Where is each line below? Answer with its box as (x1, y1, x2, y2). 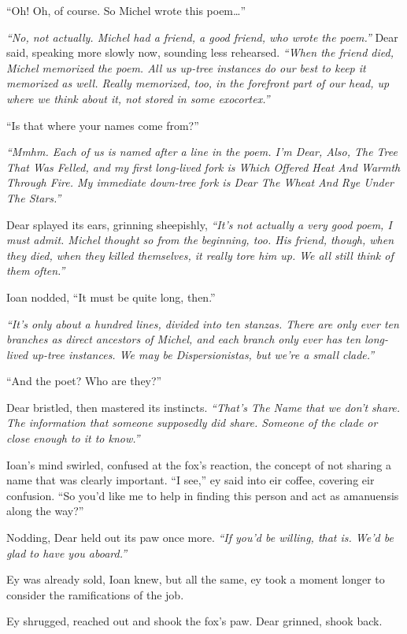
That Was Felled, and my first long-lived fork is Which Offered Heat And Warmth (6, 158, 401, 175)
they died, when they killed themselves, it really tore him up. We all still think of (6, 247, 394, 263)
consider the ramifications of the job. (6, 586, 184, 602)
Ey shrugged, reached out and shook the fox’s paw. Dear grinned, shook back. (6, 613, 383, 629)
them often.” (6, 262, 65, 279)
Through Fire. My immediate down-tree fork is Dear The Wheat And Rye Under (6, 174, 394, 191)
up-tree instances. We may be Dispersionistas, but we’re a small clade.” (31, 346, 375, 362)
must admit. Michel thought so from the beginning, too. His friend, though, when (6, 232, 394, 248)
